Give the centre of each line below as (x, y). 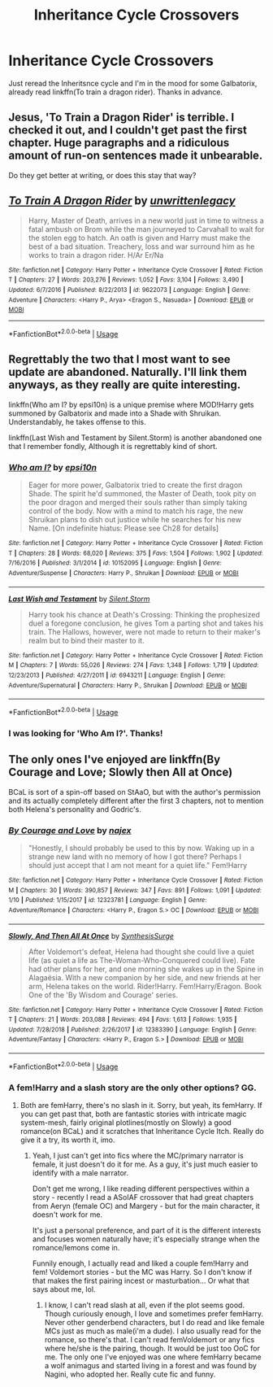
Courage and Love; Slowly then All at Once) (121, 772)
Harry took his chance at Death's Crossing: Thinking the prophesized (144, 614)
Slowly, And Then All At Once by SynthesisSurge (91, 936)
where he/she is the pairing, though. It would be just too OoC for (152, 1349)
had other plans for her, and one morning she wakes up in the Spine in (146, 969)
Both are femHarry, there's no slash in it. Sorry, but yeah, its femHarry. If (141, 1106)
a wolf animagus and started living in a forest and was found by (151, 1366)
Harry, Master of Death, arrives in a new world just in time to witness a (146, 220)
